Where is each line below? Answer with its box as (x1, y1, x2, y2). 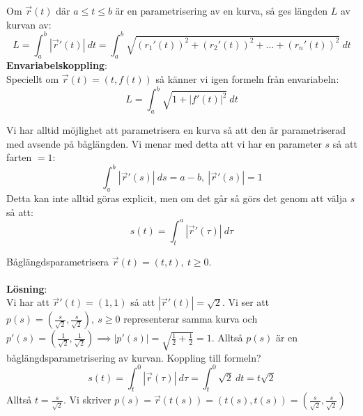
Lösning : (6, 281, 47, 295)
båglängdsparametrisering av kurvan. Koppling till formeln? (6, 350, 261, 364)
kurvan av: (6, 17, 52, 31)
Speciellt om (6, 72, 59, 86)
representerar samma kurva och (123, 311, 258, 326)
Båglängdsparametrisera (6, 254, 109, 268)
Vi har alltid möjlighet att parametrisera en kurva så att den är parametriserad (6, 122, 346, 137)
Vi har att (6, 295, 49, 309)
